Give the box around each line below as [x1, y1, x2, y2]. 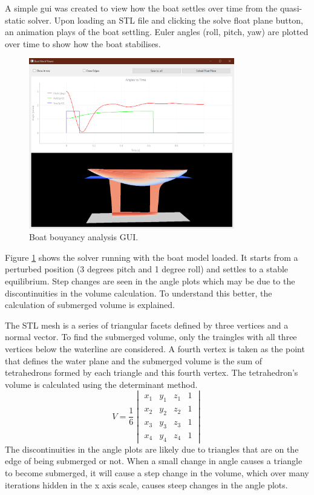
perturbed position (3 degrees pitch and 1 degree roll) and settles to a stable [5, 263, 289, 275]
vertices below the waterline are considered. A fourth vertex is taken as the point [5, 342, 305, 355]
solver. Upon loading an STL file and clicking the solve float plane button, [28, 13, 303, 26]
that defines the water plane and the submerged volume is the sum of [5, 354, 263, 367]
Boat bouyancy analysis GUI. [29, 231, 139, 243]
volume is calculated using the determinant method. [5, 378, 198, 390]
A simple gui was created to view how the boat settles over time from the [5, 2, 278, 14]
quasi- [280, 2, 303, 14]
